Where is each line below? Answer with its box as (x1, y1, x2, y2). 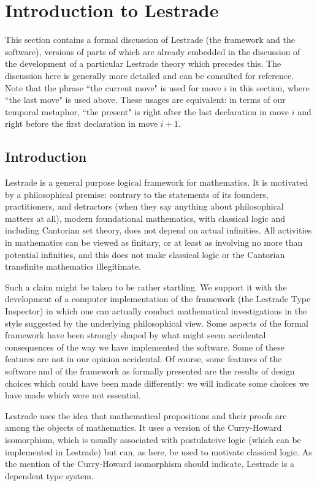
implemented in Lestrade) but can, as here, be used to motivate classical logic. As (5, 445, 312, 458)
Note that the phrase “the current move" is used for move (5, 81, 221, 94)
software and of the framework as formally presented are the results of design (5, 364, 295, 377)
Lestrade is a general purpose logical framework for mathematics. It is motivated (5, 176, 308, 189)
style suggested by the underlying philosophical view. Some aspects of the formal (5, 316, 308, 329)
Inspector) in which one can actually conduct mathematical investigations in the (5, 305, 307, 317)
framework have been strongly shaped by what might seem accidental (5, 328, 266, 341)
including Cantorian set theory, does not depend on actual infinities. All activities (5, 224, 312, 237)
